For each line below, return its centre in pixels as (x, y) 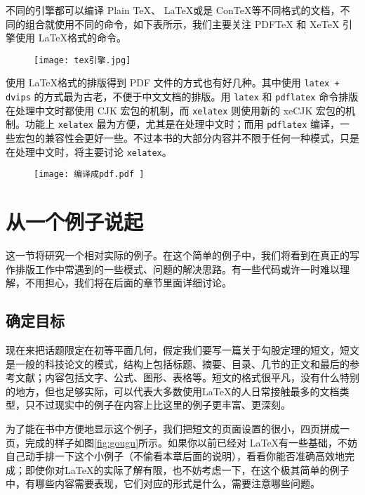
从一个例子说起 (75, 222)
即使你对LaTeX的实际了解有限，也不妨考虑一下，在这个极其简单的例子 (187, 469)
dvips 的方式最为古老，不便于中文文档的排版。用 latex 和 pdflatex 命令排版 (182, 97)
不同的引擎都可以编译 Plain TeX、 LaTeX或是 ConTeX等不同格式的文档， (173, 10)
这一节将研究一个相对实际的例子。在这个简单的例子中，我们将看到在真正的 (178, 255)
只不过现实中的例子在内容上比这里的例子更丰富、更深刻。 (158, 405)
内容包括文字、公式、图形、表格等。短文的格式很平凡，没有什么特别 (202, 377)
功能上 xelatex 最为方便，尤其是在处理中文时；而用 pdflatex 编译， (182, 124)
